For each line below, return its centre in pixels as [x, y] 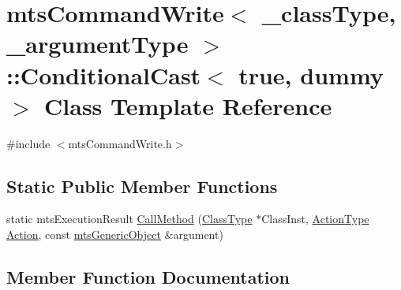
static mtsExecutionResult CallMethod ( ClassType [129, 219]
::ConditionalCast [104, 74]
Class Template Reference [188, 105]
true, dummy [311, 74]
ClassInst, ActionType [315, 219]
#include [28, 143]
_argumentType [97, 44]
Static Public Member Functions [142, 186]
